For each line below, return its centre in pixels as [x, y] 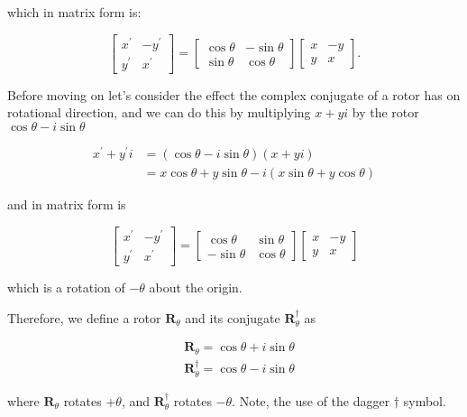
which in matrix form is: [74, 12]
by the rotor [385, 112]
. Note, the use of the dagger [311, 400]
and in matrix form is [67, 204]
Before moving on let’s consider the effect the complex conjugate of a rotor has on [234, 94]
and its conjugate [233, 317]
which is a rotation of [66, 287]
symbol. [425, 400]
